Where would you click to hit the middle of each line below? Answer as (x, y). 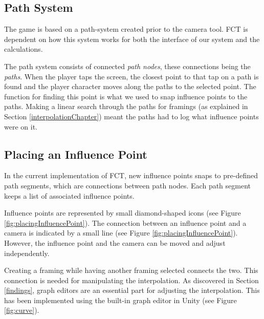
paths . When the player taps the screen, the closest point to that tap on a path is (131, 76)
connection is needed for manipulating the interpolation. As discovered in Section (131, 280)
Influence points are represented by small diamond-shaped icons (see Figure (123, 213)
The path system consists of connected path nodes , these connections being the (127, 66)
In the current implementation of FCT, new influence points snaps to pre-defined (131, 175)
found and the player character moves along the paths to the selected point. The (130, 86)
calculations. (24, 49)
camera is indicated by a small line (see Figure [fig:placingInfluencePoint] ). (121, 233)
